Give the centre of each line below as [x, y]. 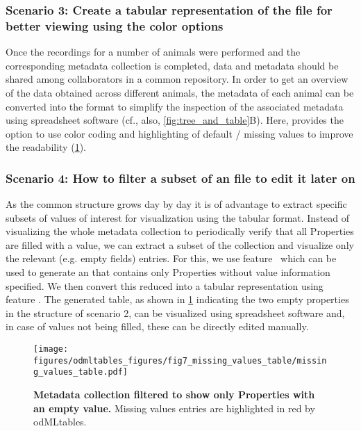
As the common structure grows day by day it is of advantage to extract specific [176, 204]
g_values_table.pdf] [81, 372]
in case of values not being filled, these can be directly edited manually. [157, 326]
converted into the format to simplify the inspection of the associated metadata [175, 106]
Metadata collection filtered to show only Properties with [174, 395]
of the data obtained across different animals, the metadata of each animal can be [180, 92]
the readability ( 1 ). [46, 147]
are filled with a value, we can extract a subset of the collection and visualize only [180, 244]
